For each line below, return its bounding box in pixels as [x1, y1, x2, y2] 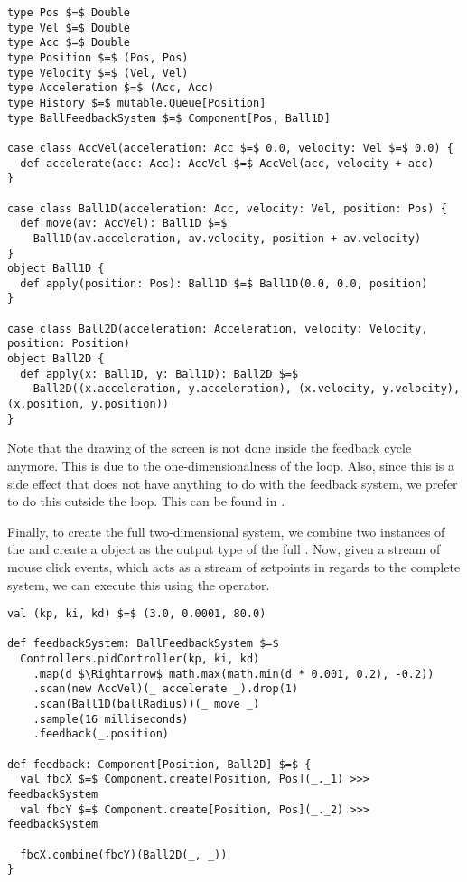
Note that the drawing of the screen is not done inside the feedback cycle [7, 438, 412, 457]
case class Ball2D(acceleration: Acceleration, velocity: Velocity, [7, 322, 428, 335]
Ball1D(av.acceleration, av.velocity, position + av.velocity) [33, 231, 422, 245]
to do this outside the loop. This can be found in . [7, 492, 285, 511]
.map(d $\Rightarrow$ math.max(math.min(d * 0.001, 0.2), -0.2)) [33, 667, 434, 680]
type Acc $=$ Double [7, 36, 131, 50]
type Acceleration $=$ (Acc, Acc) [7, 81, 215, 95]
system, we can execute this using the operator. [7, 575, 270, 594]
